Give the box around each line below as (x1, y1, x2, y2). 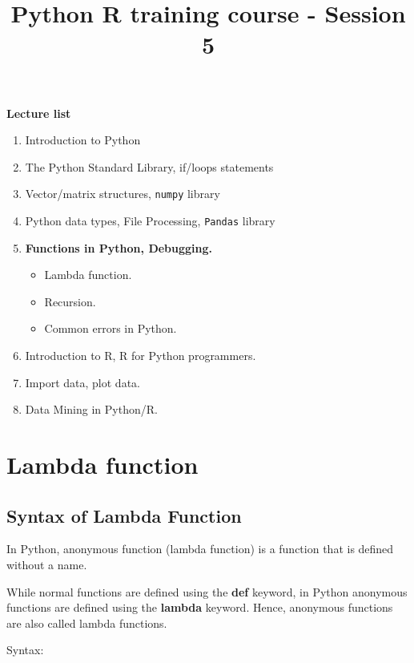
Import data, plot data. (25, 374, 140, 390)
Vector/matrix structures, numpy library (25, 185, 220, 202)
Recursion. (44, 293, 96, 309)
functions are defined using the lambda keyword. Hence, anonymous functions (6, 599, 393, 616)
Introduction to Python (25, 131, 141, 148)
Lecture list (6, 104, 71, 121)
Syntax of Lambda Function (6, 503, 242, 528)
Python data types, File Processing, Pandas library (25, 212, 275, 228)
